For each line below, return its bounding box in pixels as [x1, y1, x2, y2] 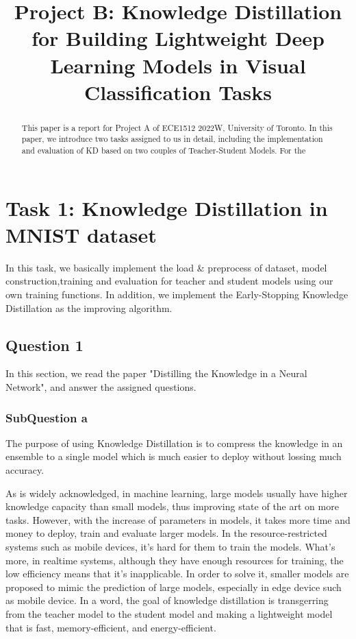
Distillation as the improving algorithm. [5, 300, 173, 315]
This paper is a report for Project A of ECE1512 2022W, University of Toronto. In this [21, 121, 333, 133]
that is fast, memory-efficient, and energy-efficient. [5, 620, 216, 634]
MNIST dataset [5, 220, 157, 248]
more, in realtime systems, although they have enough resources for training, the [5, 553, 344, 567]
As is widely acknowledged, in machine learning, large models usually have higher [5, 485, 348, 500]
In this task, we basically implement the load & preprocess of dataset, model [5, 260, 327, 274]
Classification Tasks [84, 77, 272, 106]
